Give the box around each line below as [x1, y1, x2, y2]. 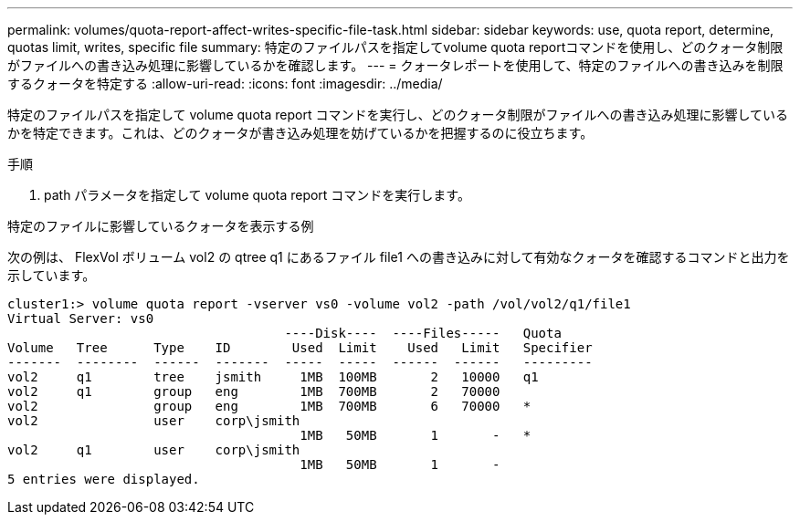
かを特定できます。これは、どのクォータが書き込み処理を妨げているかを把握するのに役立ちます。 [7, 125, 594, 141]
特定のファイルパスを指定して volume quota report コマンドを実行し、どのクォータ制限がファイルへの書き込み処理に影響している [7, 107, 788, 122]
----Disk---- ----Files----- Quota [284, 326, 562, 340]
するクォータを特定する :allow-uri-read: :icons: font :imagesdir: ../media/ [7, 76, 443, 91]
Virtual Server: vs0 [7, 311, 154, 326]
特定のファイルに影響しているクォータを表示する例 [7, 218, 314, 234]
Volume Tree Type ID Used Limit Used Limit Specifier [7, 340, 593, 355]
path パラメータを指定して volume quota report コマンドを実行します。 [44, 187, 470, 203]
